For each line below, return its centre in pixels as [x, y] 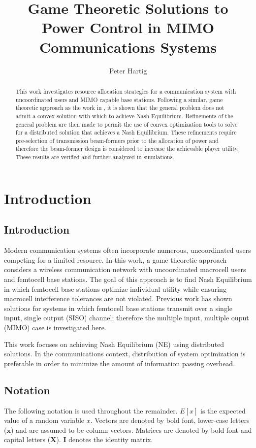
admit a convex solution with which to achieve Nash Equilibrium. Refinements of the [124, 116]
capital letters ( [27, 439]
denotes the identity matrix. [111, 439]
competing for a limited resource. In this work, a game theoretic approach [115, 259]
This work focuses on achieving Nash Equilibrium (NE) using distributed [114, 344]
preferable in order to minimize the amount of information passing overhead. [120, 363]
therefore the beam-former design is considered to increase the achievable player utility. [127, 149]
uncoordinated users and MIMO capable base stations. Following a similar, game [119, 99]
